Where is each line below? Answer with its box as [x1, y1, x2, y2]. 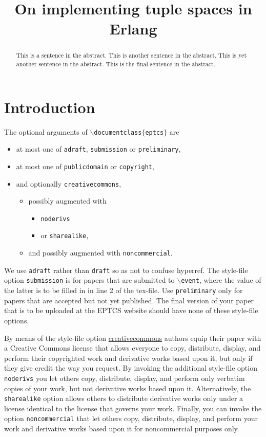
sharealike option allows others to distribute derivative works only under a [4, 393, 243, 404]
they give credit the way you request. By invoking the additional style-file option [4, 362, 257, 373]
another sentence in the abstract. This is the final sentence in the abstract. [16, 60, 216, 68]
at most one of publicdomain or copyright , [16, 160, 154, 171]
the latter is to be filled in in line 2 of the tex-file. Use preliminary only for [4, 285, 243, 296]
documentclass [94, 129, 142, 136]
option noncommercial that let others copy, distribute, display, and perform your [4, 413, 258, 424]
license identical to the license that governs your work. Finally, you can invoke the [4, 403, 262, 413]
